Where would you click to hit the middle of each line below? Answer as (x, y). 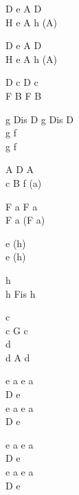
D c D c (22, 82)
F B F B (24, 95)
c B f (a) (24, 182)
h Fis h (21, 293)
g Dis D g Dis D (39, 119)
